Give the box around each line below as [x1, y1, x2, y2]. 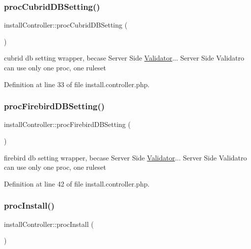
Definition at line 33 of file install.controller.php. [4, 79, 150, 89]
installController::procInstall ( [4, 218, 94, 229]
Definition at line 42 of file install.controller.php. [4, 178, 150, 188]
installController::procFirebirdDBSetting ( [4, 119, 131, 129]
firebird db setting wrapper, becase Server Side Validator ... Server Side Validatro [4, 152, 247, 162]
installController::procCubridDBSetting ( [4, 20, 128, 30]
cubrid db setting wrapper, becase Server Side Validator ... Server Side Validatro [4, 53, 245, 63]
